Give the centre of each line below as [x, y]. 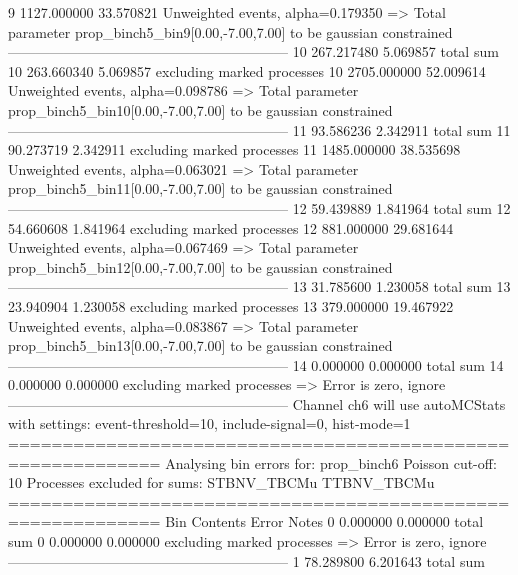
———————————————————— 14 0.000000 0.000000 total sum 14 [256, 364]
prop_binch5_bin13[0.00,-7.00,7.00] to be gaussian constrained [200, 345]
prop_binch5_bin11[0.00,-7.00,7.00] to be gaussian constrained [200, 188]
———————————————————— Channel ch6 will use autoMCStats [257, 403]
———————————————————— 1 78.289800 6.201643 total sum [246, 560]
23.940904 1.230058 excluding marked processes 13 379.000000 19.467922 [231, 305]
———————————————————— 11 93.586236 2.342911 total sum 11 [259, 129]
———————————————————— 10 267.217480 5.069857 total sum [253, 51]
